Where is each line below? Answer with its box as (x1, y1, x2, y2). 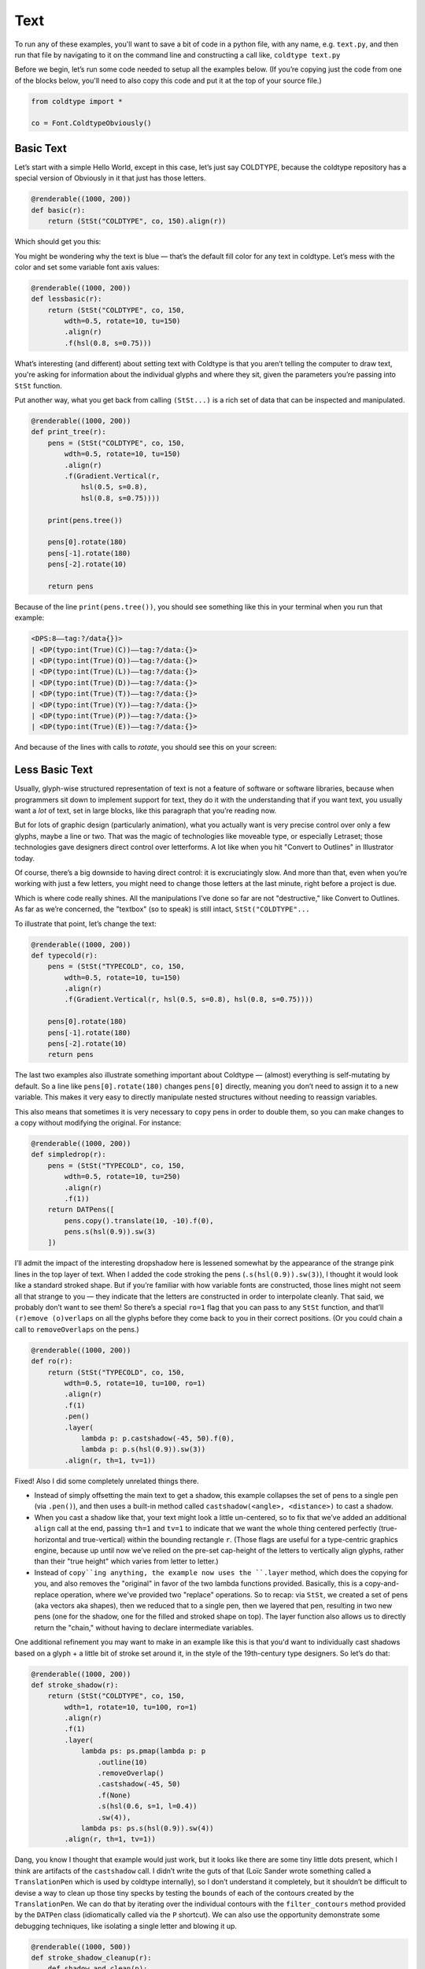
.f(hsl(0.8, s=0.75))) (64, 339, 153, 347)
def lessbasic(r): (31, 295, 102, 303)
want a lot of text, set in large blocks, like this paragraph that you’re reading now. (14, 806, 277, 815)
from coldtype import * (31, 97, 124, 106)
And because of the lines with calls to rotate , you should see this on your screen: (14, 743, 277, 752)
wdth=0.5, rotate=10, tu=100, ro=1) (64, 1378, 206, 1388)
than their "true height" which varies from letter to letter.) (34, 1556, 220, 1567)
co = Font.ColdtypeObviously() (31, 119, 153, 128)
